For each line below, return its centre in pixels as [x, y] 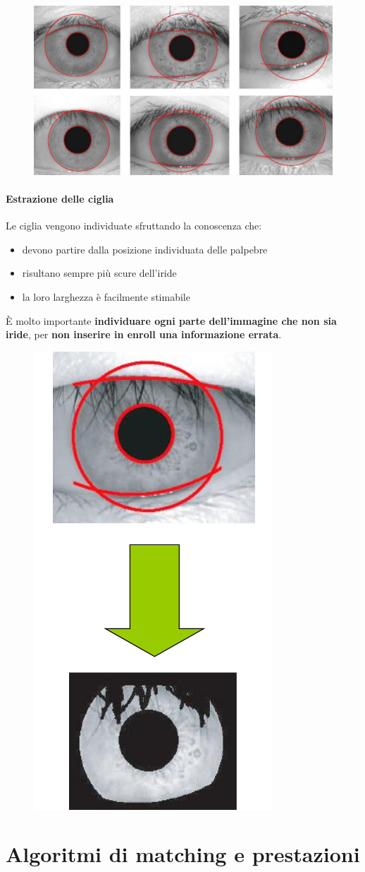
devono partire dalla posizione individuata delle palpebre [145, 249]
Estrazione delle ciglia [60, 198]
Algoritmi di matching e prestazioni [183, 854]
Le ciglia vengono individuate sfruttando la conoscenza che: [134, 226]
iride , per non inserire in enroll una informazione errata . [144, 334]
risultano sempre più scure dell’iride [99, 273]
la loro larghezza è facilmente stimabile [106, 296]
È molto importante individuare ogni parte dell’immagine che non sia [171, 320]
